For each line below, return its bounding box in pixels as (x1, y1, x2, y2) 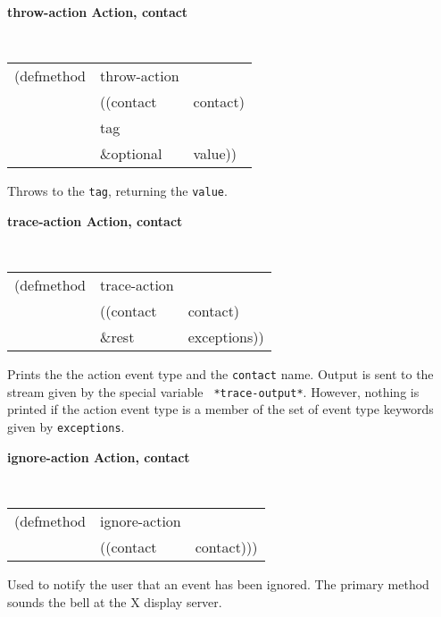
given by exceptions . (7, 418, 125, 436)
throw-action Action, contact (7, 3, 188, 21)
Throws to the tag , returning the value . (7, 182, 228, 200)
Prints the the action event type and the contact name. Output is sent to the (7, 365, 434, 384)
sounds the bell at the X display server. (7, 592, 222, 611)
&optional (100, 143, 162, 165)
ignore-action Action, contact (7, 447, 190, 466)
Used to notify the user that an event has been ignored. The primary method (7, 574, 429, 593)
